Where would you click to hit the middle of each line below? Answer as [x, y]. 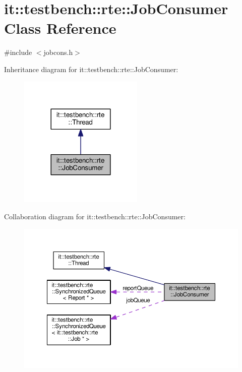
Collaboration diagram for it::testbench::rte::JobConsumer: [95, 216]
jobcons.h [58, 52]
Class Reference [60, 28]
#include [18, 52]
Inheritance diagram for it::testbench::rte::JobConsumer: [91, 69]
